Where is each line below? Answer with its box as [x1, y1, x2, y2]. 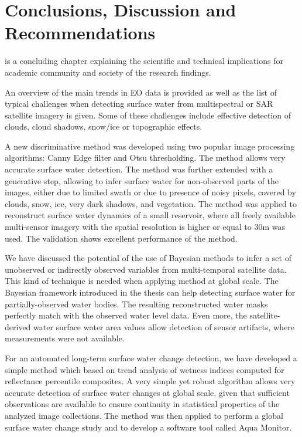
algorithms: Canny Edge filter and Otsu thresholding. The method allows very [5, 151, 286, 164]
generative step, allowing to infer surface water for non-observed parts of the [5, 174, 279, 187]
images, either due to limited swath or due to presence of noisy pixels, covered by [5, 186, 296, 198]
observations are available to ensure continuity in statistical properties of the [5, 398, 280, 410]
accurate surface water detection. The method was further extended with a [5, 163, 273, 175]
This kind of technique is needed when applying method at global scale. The [5, 275, 279, 287]
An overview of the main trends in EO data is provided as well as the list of [5, 86, 277, 98]
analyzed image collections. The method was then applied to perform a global [5, 409, 283, 421]
